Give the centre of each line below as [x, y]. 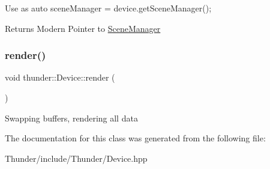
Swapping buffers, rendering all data [71, 118]
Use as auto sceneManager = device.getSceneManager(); [108, 8]
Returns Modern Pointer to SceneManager [83, 28]
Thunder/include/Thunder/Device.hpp [76, 158]
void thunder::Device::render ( [60, 77]
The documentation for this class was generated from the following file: [135, 138]
